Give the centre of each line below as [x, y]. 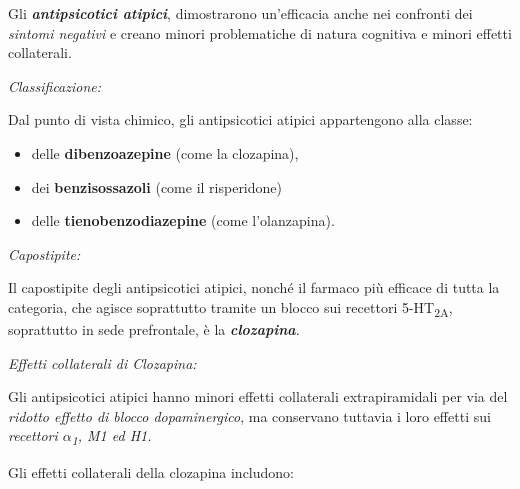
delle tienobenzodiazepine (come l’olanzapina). [183, 220]
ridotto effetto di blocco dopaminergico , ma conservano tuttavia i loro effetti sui [249, 415]
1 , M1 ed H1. [111, 437]
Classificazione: [55, 85]
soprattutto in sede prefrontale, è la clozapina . [154, 329]
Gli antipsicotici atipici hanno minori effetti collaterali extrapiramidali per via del [258, 396]
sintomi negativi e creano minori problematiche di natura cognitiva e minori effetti [260, 32]
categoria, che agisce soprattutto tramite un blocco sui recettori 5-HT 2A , [230, 308]
